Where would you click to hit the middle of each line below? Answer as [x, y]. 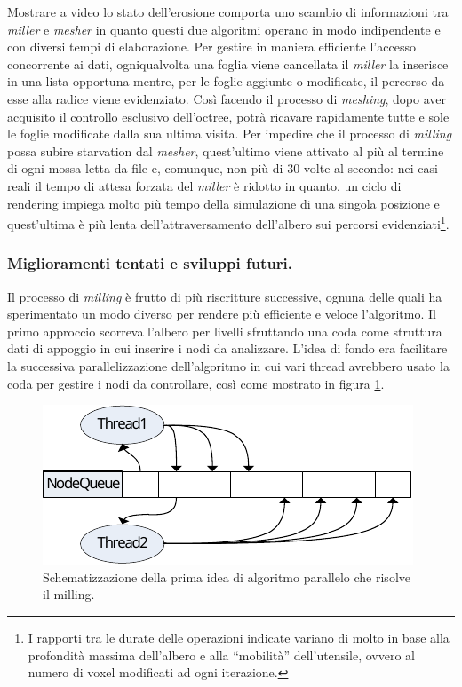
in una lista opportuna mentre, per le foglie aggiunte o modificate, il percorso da [226, 81]
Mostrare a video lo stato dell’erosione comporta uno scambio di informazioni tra [228, 12]
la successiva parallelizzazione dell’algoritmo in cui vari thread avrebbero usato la [228, 365]
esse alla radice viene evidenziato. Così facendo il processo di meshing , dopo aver [227, 98]
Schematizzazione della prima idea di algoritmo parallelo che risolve [227, 576]
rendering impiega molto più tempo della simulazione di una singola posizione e [223, 203]
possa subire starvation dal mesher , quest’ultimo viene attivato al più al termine [226, 150]
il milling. [69, 594]
